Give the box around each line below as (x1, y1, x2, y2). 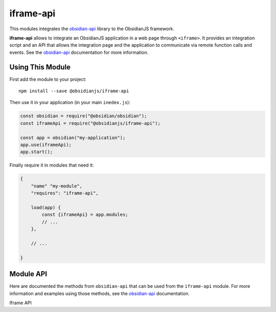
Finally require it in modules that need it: (9, 162, 94, 169)
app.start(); (20, 149, 53, 155)
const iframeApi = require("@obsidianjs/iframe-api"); (20, 120, 160, 126)
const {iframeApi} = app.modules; (41, 212, 128, 218)
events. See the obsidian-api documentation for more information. (9, 49, 149, 55)
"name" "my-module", (31, 183, 83, 189)
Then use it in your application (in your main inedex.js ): (9, 99, 130, 106)
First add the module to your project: (9, 76, 87, 82)
